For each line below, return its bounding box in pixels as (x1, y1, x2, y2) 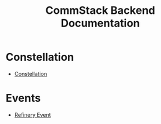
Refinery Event (14, 111, 52, 118)
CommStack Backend (45, 4, 156, 17)
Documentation (60, 16, 141, 30)
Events (5, 91, 41, 105)
